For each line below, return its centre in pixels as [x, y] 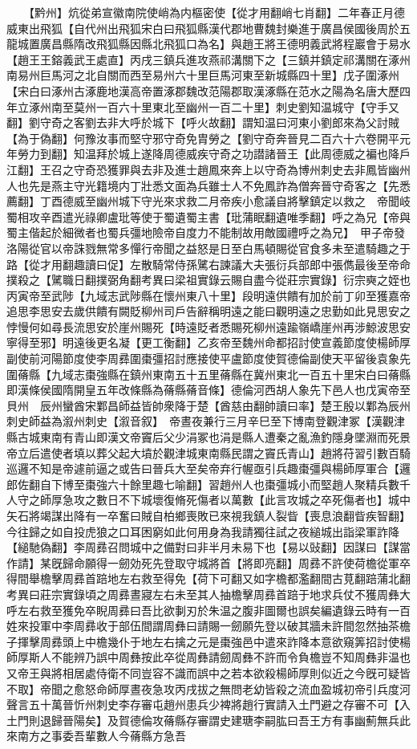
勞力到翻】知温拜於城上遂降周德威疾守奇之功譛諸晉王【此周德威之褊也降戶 [214, 154]
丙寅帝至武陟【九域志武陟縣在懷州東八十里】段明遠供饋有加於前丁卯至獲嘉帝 [208, 295]
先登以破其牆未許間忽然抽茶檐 [332, 626]
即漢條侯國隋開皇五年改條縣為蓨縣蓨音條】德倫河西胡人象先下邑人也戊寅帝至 [208, 390]
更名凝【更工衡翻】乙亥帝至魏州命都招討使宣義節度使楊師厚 [253, 342]
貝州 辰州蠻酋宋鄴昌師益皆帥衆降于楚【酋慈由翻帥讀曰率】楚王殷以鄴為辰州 [208, 405]
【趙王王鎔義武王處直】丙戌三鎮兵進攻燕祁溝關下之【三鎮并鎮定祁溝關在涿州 [208, 59]
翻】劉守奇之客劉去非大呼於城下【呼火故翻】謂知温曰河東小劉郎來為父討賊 [203, 122]
